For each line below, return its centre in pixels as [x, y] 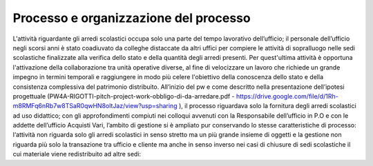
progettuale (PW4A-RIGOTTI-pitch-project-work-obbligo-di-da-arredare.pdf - [124, 96]
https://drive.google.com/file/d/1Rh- [287, 96]
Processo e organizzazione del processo [132, 18]
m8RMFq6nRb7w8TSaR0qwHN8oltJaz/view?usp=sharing [95, 106]
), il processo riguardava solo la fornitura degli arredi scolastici [268, 106]
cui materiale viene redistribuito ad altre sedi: [77, 154]
